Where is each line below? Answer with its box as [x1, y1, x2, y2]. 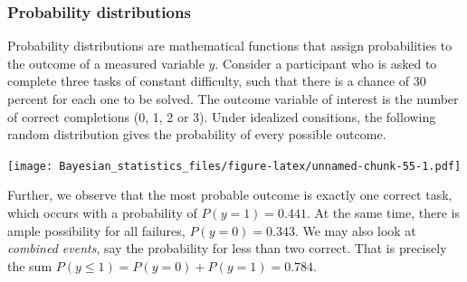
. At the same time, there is [307, 203, 460, 222]
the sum [7, 256, 52, 275]
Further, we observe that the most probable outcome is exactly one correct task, [7, 185, 453, 204]
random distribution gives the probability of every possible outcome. [7, 125, 386, 144]
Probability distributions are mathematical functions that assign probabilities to [7, 36, 453, 55]
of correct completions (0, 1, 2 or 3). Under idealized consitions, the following [7, 107, 436, 126]
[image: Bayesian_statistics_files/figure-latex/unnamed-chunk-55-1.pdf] [7, 159, 462, 173]
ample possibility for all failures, [7, 221, 186, 240]
